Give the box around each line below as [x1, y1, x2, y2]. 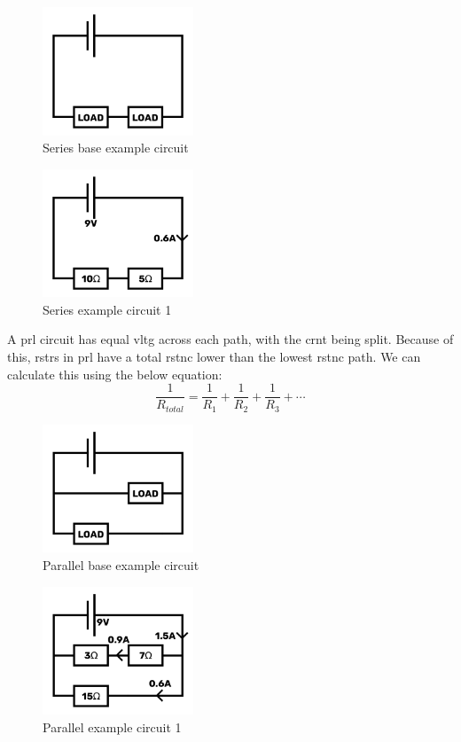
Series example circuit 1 [43, 300, 172, 318]
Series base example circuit [43, 138, 189, 157]
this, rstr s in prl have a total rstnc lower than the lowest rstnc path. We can [7, 348, 421, 366]
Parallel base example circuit [43, 555, 199, 574]
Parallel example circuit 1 [43, 717, 182, 736]
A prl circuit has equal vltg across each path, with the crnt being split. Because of [7, 330, 454, 348]
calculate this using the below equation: [7, 364, 223, 383]
